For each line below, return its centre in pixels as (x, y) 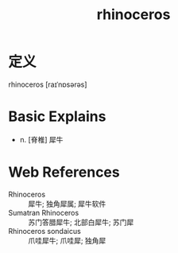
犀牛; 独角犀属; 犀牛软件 (67, 204)
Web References (64, 172)
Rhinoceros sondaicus (44, 231)
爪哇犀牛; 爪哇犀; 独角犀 (67, 240)
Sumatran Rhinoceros (44, 212)
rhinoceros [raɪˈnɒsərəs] (48, 84)
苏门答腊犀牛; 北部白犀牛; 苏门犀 (81, 222)
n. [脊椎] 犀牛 (41, 139)
